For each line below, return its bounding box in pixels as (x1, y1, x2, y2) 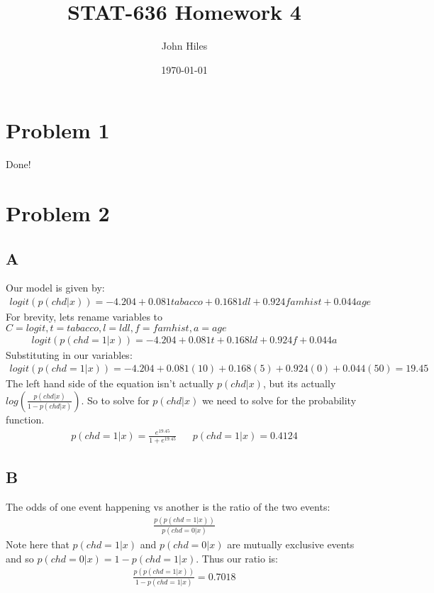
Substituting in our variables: (6, 347, 133, 362)
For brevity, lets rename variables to (6, 309, 163, 324)
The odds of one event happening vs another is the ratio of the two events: (6, 499, 330, 514)
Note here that (6, 537, 69, 552)
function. (6, 411, 45, 426)
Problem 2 (6, 199, 110, 228)
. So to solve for (81, 392, 150, 407)
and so (6, 550, 34, 565)
